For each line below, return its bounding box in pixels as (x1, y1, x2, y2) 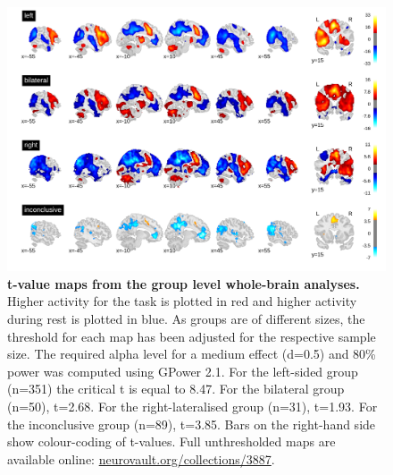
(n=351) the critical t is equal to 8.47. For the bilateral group (7, 379, 345, 398)
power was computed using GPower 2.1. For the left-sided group (7, 361, 358, 380)
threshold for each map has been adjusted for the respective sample (7, 327, 376, 345)
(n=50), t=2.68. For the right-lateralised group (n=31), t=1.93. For (7, 396, 378, 415)
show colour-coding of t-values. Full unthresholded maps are (7, 432, 336, 451)
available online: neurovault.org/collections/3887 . (7, 449, 275, 468)
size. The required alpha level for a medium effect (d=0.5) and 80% (7, 344, 376, 363)
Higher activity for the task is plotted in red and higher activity (7, 292, 357, 310)
